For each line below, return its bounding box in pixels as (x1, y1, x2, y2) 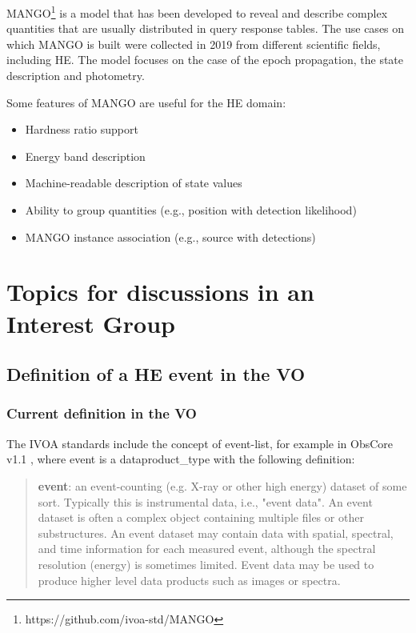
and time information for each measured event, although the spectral (38, 540, 376, 557)
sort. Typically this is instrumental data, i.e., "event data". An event (38, 493, 373, 510)
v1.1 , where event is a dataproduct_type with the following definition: (6, 451, 355, 467)
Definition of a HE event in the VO (6, 362, 306, 387)
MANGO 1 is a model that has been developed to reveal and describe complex (6, 2, 388, 21)
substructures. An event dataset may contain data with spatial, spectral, (38, 524, 394, 541)
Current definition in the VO (6, 403, 197, 423)
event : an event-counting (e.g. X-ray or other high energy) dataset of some (38, 477, 407, 494)
